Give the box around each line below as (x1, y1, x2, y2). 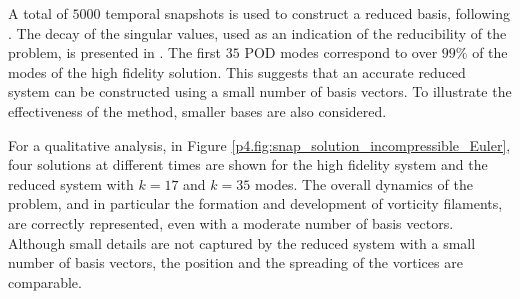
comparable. (8, 271, 82, 292)
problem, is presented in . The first (8, 42, 222, 63)
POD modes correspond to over (244, 42, 438, 63)
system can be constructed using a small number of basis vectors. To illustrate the (8, 81, 512, 102)
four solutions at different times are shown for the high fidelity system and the (8, 154, 488, 175)
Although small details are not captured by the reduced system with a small (8, 232, 476, 253)
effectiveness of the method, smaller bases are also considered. (8, 100, 387, 121)
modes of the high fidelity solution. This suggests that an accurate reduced (8, 61, 466, 82)
